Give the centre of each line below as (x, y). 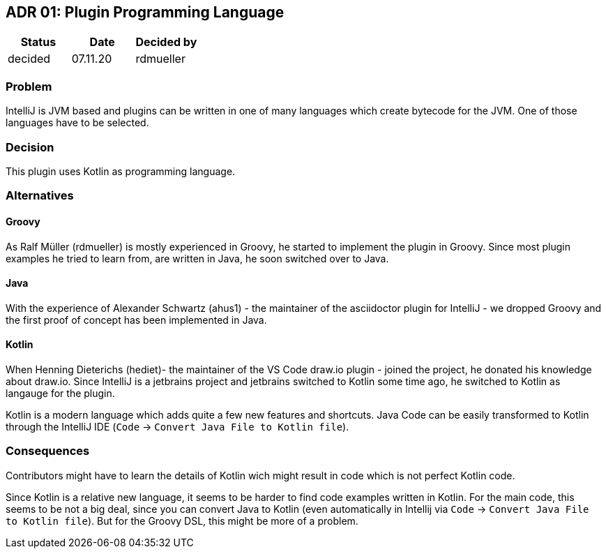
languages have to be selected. (77, 123)
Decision (30, 147)
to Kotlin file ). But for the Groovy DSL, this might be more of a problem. (182, 521)
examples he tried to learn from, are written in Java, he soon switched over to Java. (197, 258)
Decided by (166, 42)
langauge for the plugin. (60, 393)
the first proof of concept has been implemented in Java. (136, 320)
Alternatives (40, 196)
